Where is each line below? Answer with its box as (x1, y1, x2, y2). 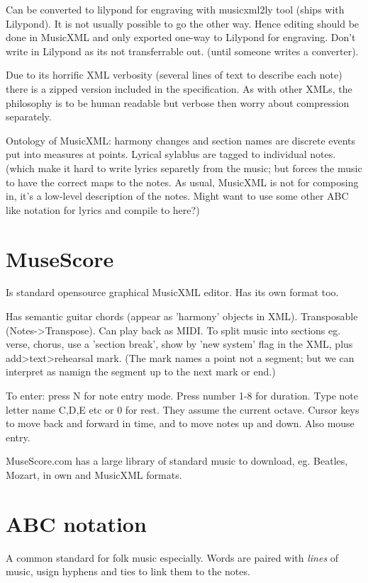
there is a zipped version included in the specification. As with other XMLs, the (6, 81, 352, 96)
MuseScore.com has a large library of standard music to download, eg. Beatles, (6, 453, 348, 468)
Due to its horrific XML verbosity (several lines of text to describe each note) (6, 67, 342, 82)
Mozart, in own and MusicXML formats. (6, 467, 182, 482)
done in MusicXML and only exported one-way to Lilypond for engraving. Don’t (6, 30, 356, 45)
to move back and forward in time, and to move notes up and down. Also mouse (6, 416, 355, 431)
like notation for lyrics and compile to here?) (6, 202, 200, 217)
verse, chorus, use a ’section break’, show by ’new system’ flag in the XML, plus (6, 336, 353, 351)
